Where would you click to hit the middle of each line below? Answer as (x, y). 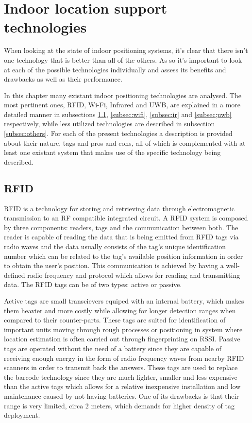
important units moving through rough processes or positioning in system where (123, 329)
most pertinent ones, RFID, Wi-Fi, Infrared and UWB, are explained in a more (122, 105)
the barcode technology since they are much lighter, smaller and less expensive (121, 377)
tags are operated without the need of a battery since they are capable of (113, 348)
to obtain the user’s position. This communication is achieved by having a (114, 265)
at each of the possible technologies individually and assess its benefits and (115, 69)
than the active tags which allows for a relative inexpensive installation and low (122, 386)
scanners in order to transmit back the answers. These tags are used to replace (121, 367)
